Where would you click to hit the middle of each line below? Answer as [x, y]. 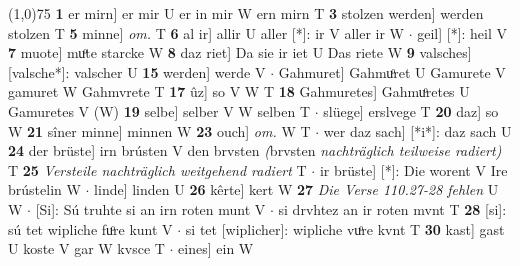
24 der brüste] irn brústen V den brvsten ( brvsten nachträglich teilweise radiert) [255, 150]
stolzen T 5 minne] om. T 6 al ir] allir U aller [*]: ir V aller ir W [206, 32]
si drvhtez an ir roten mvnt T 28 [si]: [392, 208]
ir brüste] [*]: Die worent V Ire [413, 169]
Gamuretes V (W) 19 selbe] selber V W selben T [159, 110]
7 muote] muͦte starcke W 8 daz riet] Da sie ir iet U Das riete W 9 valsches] [240, 52]
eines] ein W [216, 248]
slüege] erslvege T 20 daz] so [411, 110]
